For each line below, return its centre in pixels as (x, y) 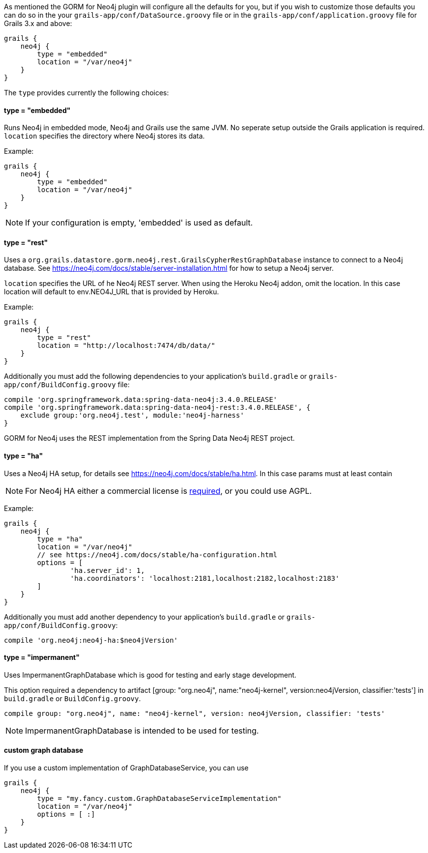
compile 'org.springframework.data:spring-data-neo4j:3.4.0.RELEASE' (141, 400)
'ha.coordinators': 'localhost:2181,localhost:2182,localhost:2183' (205, 578)
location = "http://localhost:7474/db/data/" (126, 346)
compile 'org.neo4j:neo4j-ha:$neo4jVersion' (91, 640)
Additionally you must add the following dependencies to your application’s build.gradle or (156, 376)
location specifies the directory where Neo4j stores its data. (104, 136)
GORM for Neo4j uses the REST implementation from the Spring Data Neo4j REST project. (149, 438)
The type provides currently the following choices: (86, 93)
